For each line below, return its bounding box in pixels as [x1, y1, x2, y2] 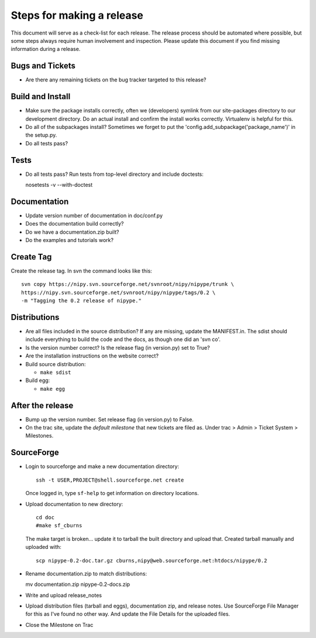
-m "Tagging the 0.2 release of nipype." [21, 298, 142, 304]
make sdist [40, 369, 71, 376]
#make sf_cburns [36, 522, 83, 529]
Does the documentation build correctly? [25, 220, 124, 227]
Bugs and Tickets [11, 61, 76, 71]
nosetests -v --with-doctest [25, 182, 93, 188]
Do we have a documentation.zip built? [25, 228, 119, 236]
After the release [11, 400, 74, 410]
